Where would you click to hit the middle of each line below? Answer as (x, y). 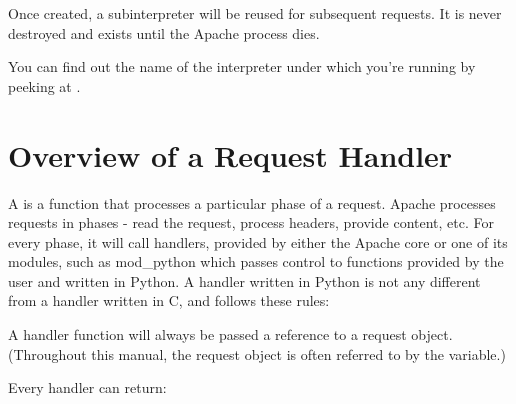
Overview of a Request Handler (230, 154)
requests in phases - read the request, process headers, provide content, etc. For (251, 222)
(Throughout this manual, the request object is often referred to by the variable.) (257, 353)
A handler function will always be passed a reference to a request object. (230, 334)
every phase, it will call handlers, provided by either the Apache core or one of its (258, 241)
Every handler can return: (87, 387)
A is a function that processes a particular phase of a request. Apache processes (252, 202)
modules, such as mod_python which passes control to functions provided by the (256, 261)
